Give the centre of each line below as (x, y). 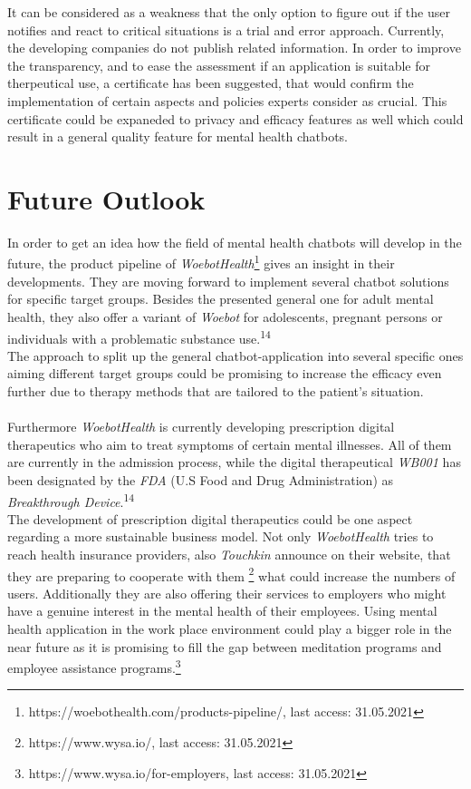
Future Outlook (106, 198)
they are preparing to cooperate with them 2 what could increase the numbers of (231, 574)
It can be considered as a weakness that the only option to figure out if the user (229, 12)
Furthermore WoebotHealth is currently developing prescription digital (201, 427)
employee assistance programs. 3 (94, 666)
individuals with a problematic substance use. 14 (139, 336)
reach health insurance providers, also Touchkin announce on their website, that (229, 554)
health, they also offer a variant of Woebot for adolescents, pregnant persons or (225, 316)
